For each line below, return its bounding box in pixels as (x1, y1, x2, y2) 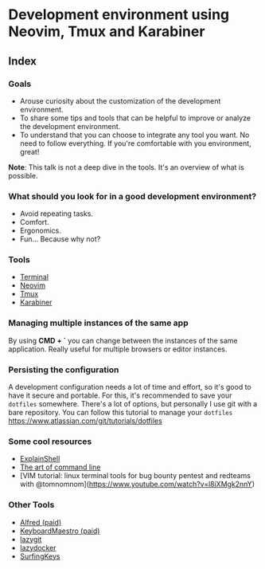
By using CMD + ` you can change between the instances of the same (8, 336, 238, 345)
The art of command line (19, 462, 101, 472)
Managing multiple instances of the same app (8, 317, 189, 328)
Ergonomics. (19, 226, 61, 236)
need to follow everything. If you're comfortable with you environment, (19, 138, 252, 148)
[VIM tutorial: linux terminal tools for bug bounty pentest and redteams (19, 471, 251, 481)
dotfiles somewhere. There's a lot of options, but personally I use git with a (8, 399, 258, 409)
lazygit (19, 534, 42, 543)
